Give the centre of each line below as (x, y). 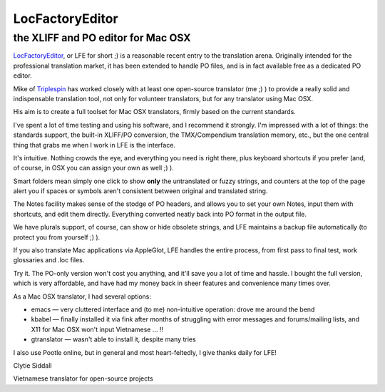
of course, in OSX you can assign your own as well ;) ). (93, 168)
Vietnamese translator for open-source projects (83, 378)
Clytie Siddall (32, 365)
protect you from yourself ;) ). (57, 237)
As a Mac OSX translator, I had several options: (82, 296)
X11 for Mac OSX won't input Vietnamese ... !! (97, 329)
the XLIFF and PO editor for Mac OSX (102, 38)
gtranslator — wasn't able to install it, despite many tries (113, 339)
